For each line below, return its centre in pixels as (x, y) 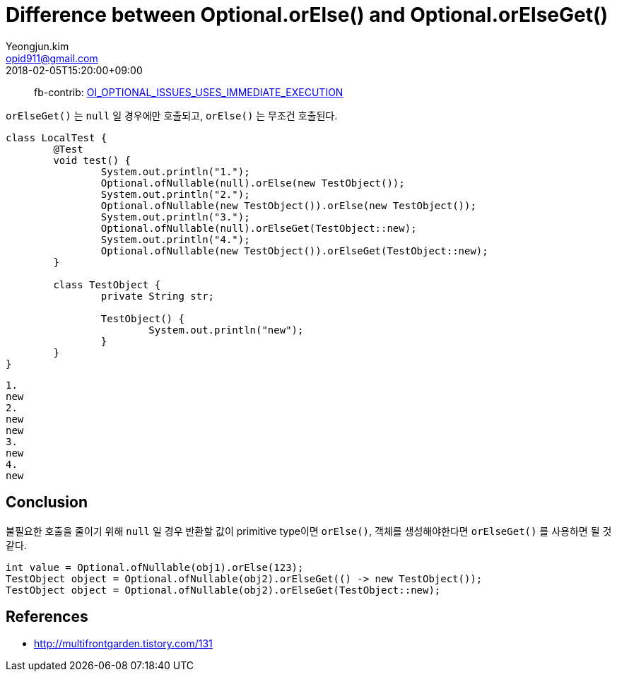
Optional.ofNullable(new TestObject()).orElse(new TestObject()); (288, 205)
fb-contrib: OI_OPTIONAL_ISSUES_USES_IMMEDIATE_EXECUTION (189, 92)
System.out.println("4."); (175, 239)
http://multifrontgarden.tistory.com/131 (123, 644)
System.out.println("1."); (175, 171)
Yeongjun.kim (37, 46)
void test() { (92, 160)
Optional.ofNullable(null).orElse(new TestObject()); (253, 183)
